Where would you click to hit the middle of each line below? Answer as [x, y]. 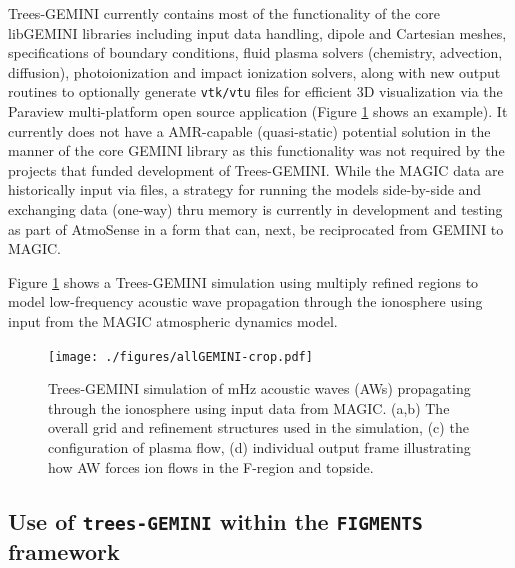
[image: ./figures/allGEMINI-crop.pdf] [180, 356]
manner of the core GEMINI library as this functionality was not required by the [256, 150]
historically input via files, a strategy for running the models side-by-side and [245, 189]
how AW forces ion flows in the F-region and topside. [211, 466]
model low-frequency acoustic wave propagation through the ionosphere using [245, 301]
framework [64, 550]
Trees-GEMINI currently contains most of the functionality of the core [224, 13]
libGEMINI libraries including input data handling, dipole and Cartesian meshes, [257, 32]
